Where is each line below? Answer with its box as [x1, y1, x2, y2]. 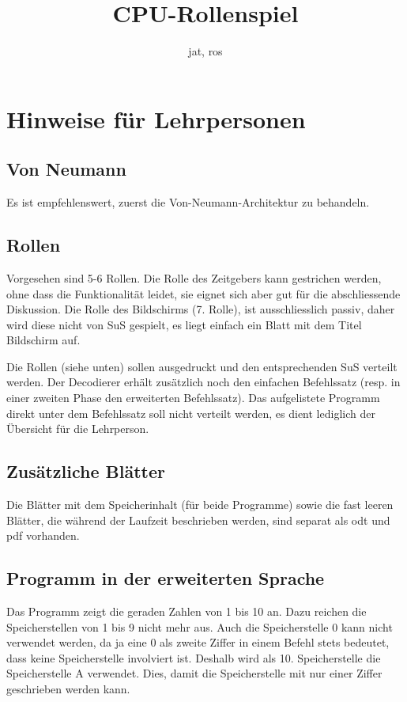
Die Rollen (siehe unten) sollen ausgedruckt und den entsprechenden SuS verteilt [6, 358, 398, 374]
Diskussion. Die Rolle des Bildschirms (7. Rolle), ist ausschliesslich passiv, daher [6, 301, 395, 317]
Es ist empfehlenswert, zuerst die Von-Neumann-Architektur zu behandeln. [6, 194, 370, 211]
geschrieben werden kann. [6, 681, 130, 696]
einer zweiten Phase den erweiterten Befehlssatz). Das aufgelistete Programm [6, 389, 380, 406]
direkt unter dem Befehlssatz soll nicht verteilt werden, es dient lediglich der [6, 404, 375, 421]
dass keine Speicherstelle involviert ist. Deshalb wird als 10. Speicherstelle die [6, 649, 381, 666]
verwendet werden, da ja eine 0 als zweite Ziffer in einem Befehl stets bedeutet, [6, 634, 390, 651]
